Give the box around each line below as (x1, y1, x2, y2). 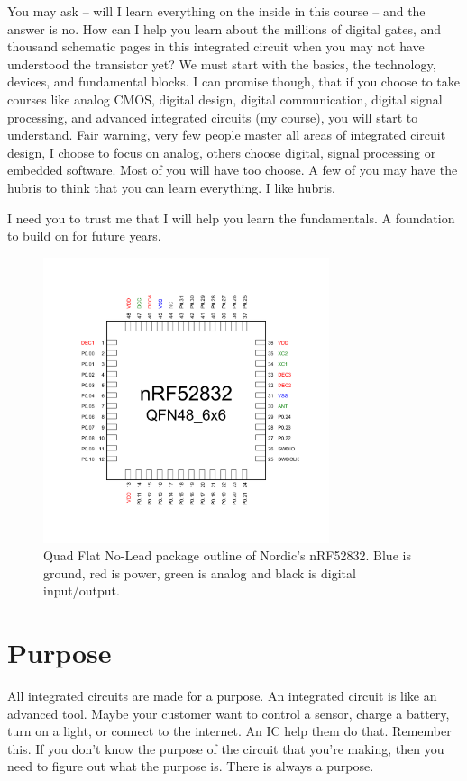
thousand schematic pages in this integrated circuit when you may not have (7, 37, 425, 56)
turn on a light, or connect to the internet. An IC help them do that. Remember (7, 722, 452, 740)
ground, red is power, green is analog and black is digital (43, 563, 356, 582)
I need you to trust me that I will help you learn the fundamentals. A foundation (7, 208, 455, 227)
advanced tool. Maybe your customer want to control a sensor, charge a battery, (7, 704, 450, 722)
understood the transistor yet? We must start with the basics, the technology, (7, 54, 436, 73)
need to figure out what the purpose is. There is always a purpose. (7, 757, 374, 776)
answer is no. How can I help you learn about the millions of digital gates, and (7, 19, 442, 38)
